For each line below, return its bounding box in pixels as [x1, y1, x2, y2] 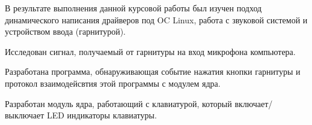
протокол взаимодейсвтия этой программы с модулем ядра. [5, 77, 221, 89]
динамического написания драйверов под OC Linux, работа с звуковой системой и [5, 13, 308, 26]
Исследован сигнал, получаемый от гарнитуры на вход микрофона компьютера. [5, 45, 296, 57]
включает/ [234, 97, 273, 109]
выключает [5, 109, 44, 121]
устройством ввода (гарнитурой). [5, 25, 126, 38]
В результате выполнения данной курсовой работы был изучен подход [5, 2, 262, 14]
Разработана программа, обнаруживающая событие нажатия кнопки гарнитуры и [5, 65, 301, 78]
